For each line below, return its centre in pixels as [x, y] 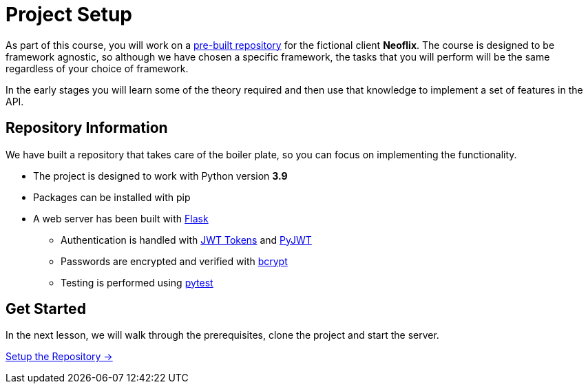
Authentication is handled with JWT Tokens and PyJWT [186, 240]
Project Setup [69, 14]
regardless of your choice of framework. [97, 68]
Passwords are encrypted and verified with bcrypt [174, 261]
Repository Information [87, 128]
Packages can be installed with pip [112, 197]
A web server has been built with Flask [121, 218]
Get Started [46, 309]
